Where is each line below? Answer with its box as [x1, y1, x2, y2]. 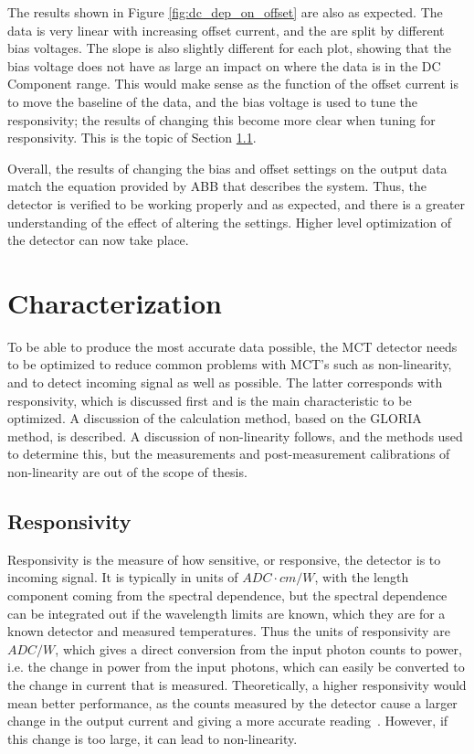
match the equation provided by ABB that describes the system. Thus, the [7, 176, 427, 196]
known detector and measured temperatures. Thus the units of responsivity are [7, 621, 450, 641]
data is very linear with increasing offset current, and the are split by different [7, 20, 445, 39]
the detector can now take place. [7, 230, 189, 250]
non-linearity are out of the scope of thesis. [7, 462, 248, 481]
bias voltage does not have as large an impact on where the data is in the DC [7, 56, 441, 75]
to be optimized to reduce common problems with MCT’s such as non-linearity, [7, 355, 452, 374]
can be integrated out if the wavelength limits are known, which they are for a [7, 603, 446, 622]
